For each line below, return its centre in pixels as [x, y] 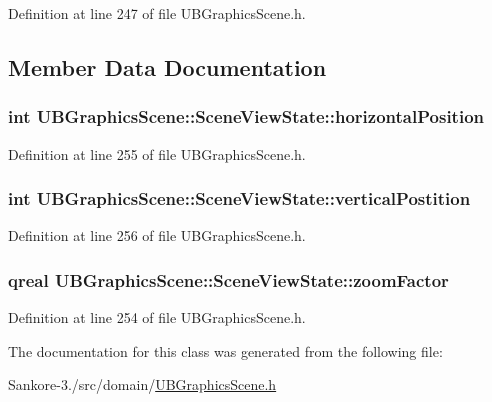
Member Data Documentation [167, 66]
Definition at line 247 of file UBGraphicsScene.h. [157, 13]
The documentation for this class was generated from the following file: [225, 350]
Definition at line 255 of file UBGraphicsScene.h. [157, 153]
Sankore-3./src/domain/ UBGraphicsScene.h [142, 384]
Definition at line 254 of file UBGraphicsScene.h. [157, 317]
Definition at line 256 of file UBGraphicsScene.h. [157, 235]
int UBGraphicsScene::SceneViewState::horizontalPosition [246, 116]
